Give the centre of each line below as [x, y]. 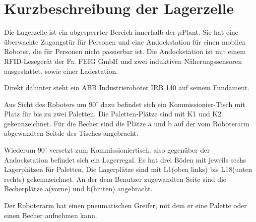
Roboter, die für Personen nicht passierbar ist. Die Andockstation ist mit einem [125, 51]
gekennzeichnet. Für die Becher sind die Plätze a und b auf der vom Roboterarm [127, 123]
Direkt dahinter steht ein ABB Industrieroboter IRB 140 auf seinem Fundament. [127, 87]
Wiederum [20, 150]
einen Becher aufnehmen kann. [51, 215]
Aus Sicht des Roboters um [45, 104]
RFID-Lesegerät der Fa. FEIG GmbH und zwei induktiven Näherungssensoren [123, 61]
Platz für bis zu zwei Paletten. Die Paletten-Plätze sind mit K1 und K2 [113, 114]
